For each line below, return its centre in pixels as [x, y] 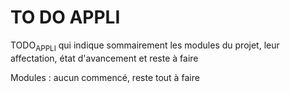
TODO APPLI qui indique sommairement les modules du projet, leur [145, 46]
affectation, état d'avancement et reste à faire [104, 58]
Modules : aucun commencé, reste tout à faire [105, 77]
